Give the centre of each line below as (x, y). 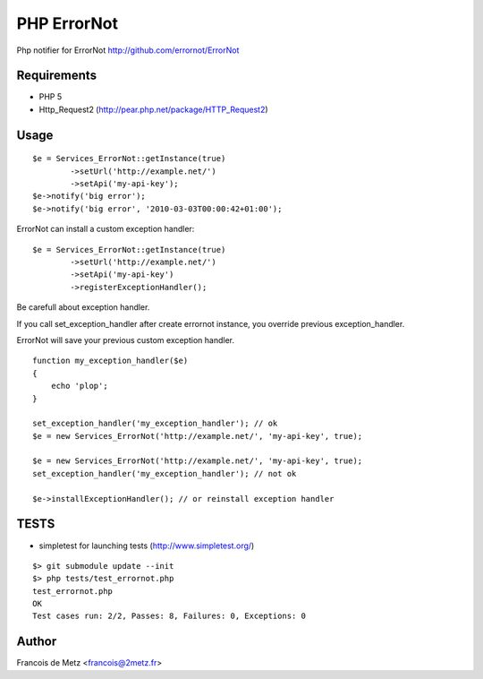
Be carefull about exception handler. (83, 307)
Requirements (57, 76)
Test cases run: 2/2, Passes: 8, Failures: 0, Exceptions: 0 (169, 616)
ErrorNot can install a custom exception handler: (106, 229)
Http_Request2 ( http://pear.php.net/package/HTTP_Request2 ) (153, 109)
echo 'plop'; (79, 386)
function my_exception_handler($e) (110, 361)
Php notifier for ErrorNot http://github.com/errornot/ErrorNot (128, 50)
